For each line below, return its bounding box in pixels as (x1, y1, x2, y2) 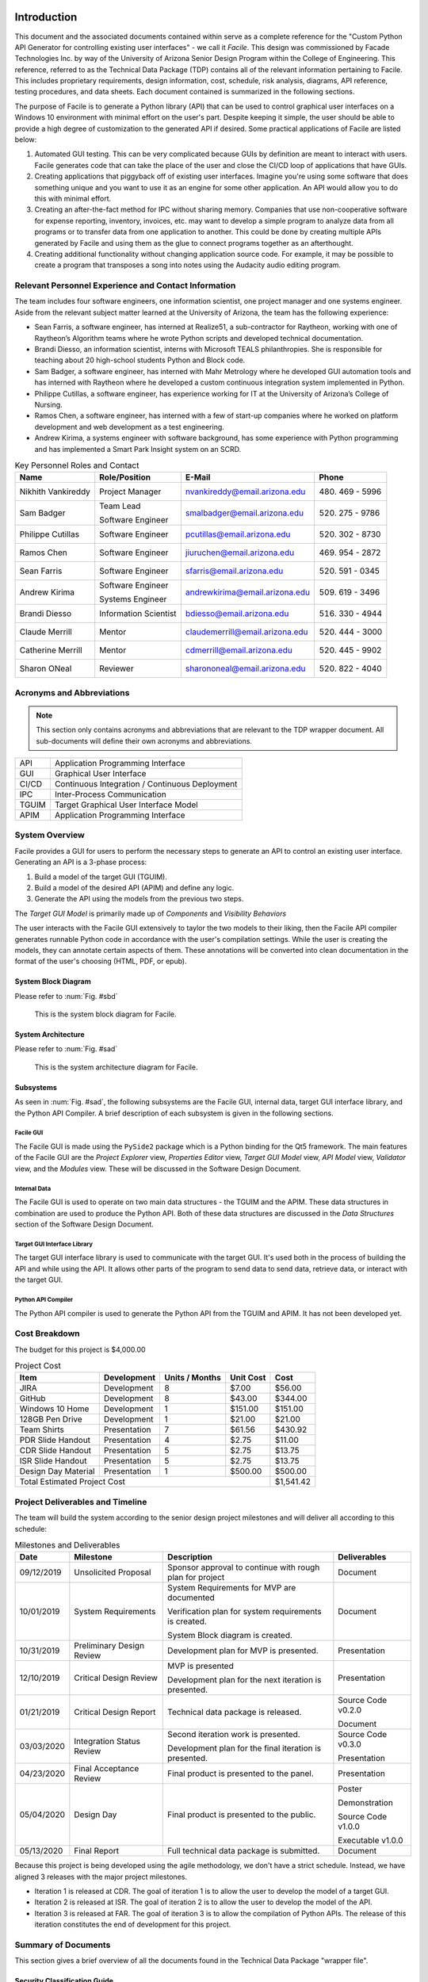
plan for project (167, 1572, 225, 1583)
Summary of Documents (14, 1939, 111, 1950)
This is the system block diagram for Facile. (34, 1009, 178, 1019)
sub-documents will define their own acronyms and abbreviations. (36, 736, 253, 745)
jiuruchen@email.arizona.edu (185, 547, 295, 558)
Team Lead (99, 500, 141, 511)
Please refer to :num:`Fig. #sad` (14, 1044, 118, 1054)
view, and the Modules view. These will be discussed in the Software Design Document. (14, 1164, 301, 1173)
